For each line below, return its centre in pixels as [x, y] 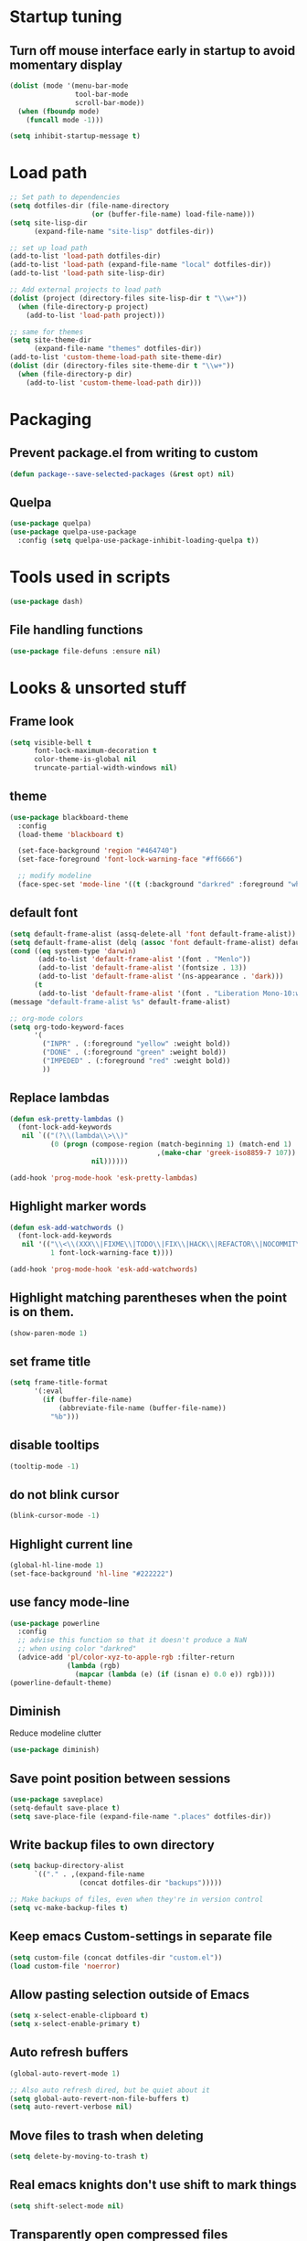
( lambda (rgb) [94, 1665]
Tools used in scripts [90, 577]
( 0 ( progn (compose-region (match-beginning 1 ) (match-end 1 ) [171, 1144]
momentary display [66, 64]
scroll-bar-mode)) [110, 102]
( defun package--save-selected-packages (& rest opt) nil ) [122, 474]
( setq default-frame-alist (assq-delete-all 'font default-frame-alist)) [153, 934]
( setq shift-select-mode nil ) [67, 2206]
